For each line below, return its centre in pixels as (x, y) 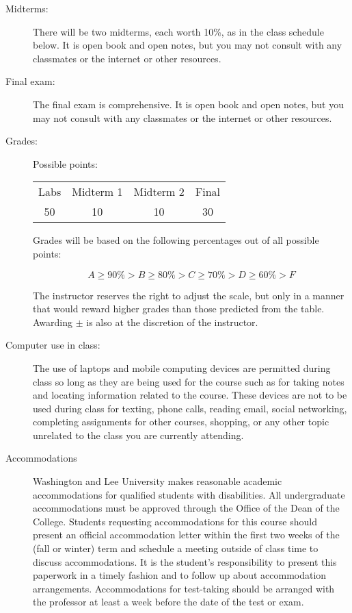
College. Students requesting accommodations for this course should (175, 521)
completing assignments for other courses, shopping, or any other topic (181, 422)
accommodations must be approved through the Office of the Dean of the (186, 508)
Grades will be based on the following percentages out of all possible (176, 240)
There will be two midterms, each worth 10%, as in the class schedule (178, 31)
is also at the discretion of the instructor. (172, 322)
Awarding (53, 322)
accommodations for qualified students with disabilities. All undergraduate (189, 494)
